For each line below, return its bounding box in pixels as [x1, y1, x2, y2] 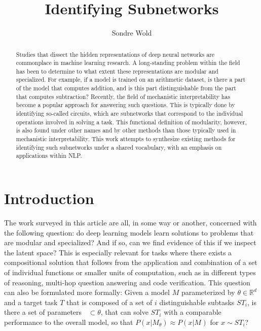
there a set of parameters [4, 307, 82, 317]
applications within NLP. [16, 151, 82, 160]
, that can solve [100, 307, 148, 317]
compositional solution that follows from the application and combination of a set [4, 257, 257, 268]
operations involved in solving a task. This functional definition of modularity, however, [16, 117, 247, 126]
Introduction [4, 188, 94, 209]
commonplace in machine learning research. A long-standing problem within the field [16, 58, 240, 67]
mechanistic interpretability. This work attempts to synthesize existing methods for [16, 135, 236, 143]
